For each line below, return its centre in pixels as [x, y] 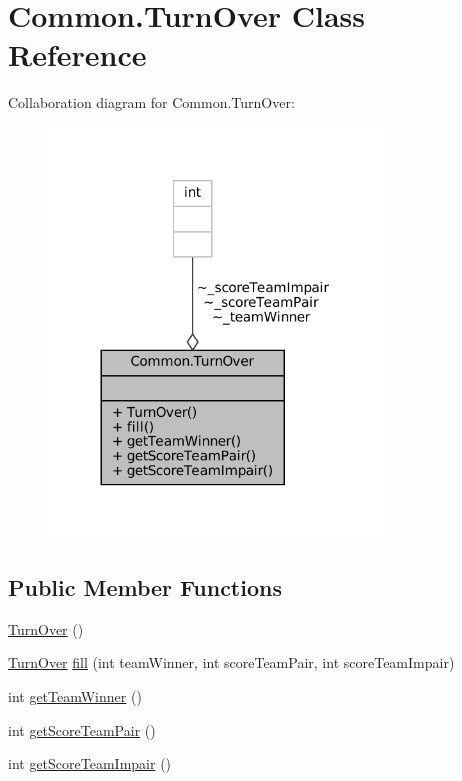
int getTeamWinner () [75, 696]
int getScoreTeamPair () [82, 729]
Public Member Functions [145, 587]
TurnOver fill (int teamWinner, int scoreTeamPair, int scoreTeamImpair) [231, 662]
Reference [77, 54]
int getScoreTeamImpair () [90, 763]
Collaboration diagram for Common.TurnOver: [151, 102]
